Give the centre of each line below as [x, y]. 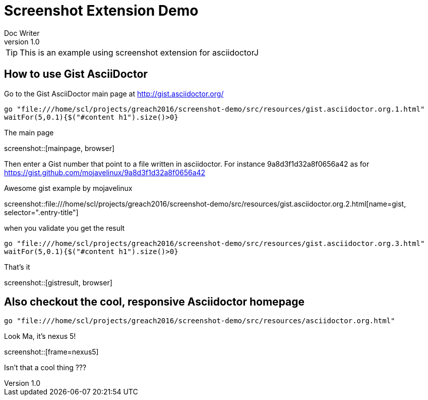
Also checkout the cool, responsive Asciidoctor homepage [155, 302]
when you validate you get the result [65, 228]
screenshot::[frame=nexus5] [51, 352]
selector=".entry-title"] [41, 212]
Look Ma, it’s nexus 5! [40, 336]
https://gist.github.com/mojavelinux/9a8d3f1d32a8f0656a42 [105, 172]
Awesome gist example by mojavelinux [68, 188]
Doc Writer [22, 33]
